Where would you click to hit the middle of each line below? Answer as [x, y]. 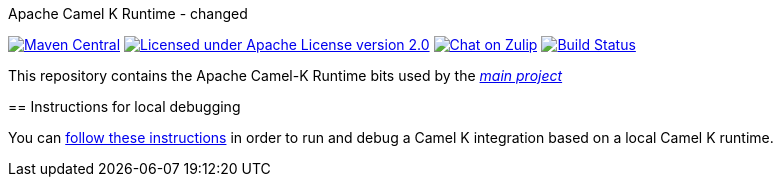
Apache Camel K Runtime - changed [128, 13]
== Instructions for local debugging [124, 106]
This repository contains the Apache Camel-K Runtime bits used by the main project [285, 75]
